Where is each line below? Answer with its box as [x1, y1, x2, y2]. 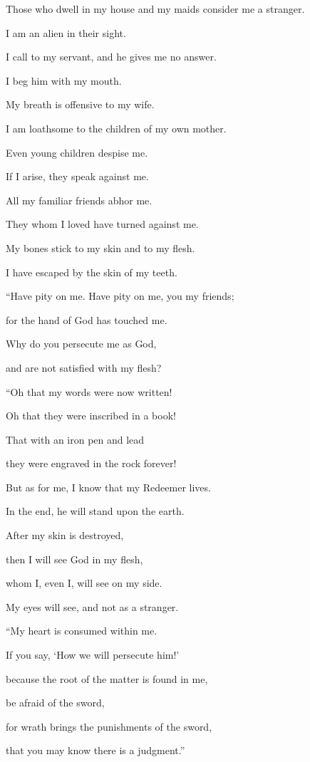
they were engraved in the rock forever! [6, 456, 177, 471]
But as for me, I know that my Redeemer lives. [6, 479, 211, 494]
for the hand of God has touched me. [6, 312, 167, 327]
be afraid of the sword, [6, 695, 105, 710]
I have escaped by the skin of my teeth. [6, 264, 177, 279]
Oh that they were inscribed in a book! [6, 408, 176, 423]
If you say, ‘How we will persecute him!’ [6, 647, 180, 662]
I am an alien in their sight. [6, 25, 126, 40]
